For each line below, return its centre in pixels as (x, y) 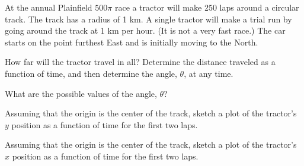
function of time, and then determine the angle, (91, 73)
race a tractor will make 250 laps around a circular (207, 7)
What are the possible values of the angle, (81, 93)
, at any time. (209, 73)
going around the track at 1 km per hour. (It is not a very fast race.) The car (145, 30)
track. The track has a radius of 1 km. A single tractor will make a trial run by (148, 19)
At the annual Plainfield (49, 7)
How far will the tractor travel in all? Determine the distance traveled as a (140, 62)
